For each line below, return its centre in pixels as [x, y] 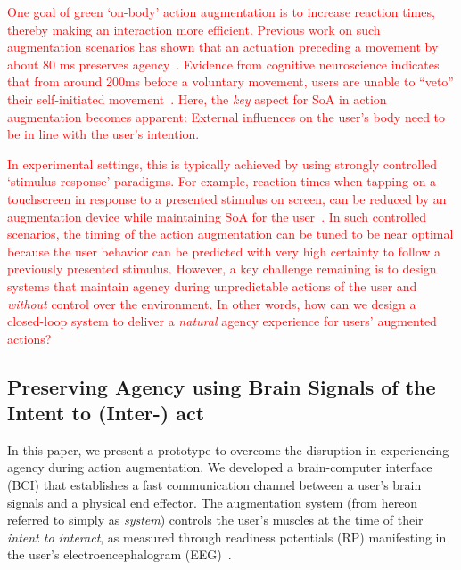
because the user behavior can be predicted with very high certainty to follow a [224, 251]
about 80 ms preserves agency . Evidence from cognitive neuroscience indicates [223, 64]
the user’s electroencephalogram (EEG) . [119, 554]
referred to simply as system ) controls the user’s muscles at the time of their [215, 520]
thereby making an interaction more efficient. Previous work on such [194, 29]
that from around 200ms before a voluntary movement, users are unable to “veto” [230, 81]
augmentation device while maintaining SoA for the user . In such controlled [217, 216]
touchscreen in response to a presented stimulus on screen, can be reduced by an [227, 198]
